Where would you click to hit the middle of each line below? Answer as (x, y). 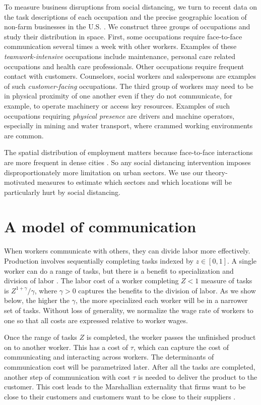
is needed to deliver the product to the (198, 376)
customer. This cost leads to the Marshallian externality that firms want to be (125, 387)
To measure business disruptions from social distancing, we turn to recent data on (131, 7)
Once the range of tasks (41, 337)
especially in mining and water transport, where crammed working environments (128, 125)
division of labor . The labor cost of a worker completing (91, 281)
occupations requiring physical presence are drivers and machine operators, (119, 115)
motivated (20, 182)
